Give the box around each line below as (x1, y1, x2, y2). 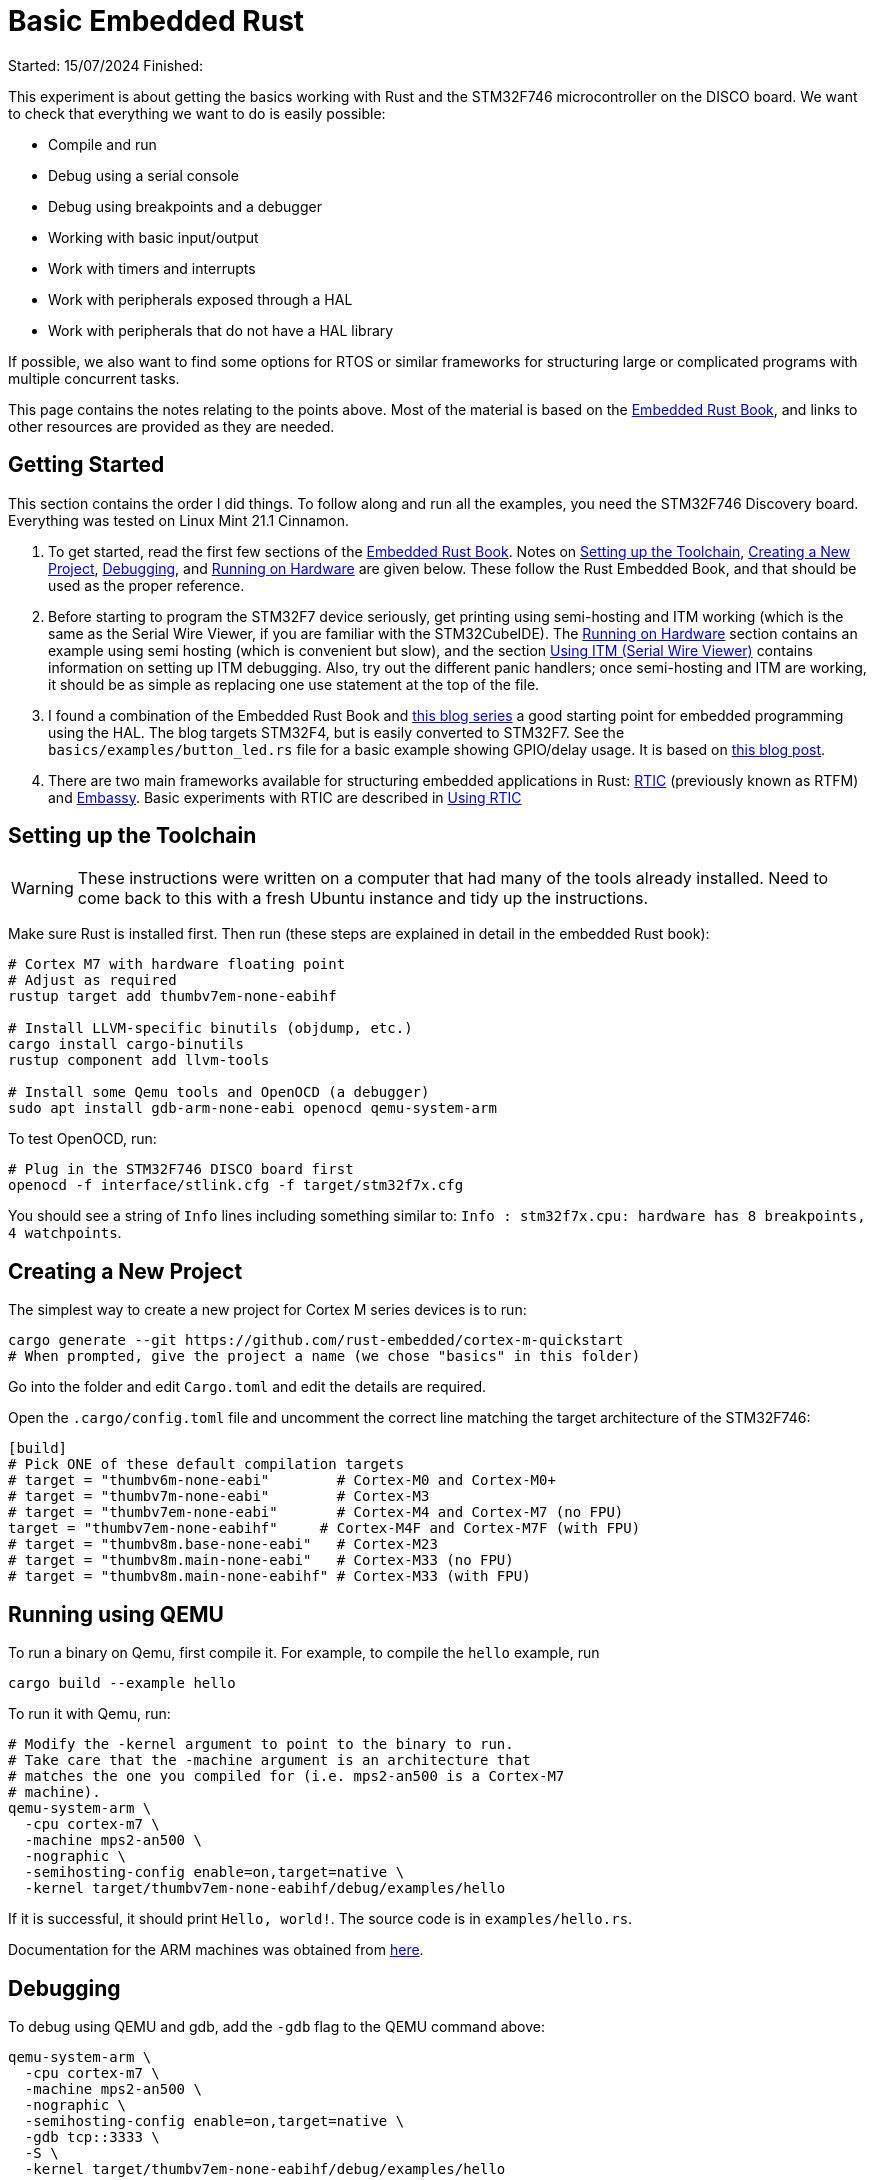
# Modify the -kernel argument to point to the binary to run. (8, 1736, 514, 1753)
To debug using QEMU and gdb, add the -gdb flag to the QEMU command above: (8, 2017, 545, 2035)
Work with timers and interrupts (48, 259, 256, 277)
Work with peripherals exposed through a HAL (48, 290, 353, 308)
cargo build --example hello (8, 1675, 236, 1692)
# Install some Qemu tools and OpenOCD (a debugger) (8, 1084, 430, 1101)
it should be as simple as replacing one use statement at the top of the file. (48, 675, 540, 693)
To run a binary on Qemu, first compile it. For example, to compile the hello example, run (8, 1644, 600, 1662)
